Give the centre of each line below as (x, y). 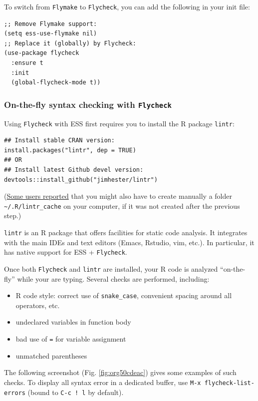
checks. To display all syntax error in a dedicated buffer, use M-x (103, 382)
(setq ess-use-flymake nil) (51, 34)
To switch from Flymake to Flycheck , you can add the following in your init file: (127, 6)
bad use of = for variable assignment (71, 339)
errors (15, 393)
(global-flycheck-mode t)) (56, 83)
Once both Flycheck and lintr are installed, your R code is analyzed (111, 268)
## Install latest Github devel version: (74, 170)
